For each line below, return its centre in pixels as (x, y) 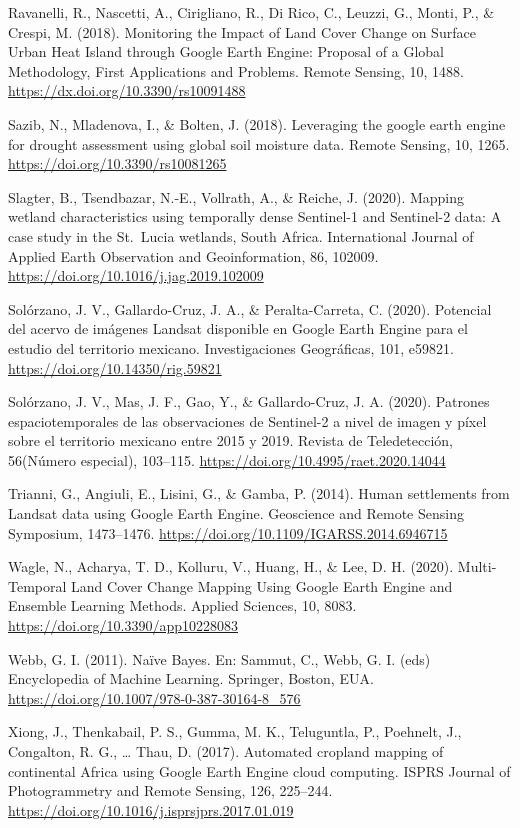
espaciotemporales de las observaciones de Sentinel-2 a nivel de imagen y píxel (247, 420)
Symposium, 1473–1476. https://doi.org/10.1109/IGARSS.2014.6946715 (228, 532)
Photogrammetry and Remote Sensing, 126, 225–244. (170, 790)
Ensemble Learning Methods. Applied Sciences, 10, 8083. (182, 605)
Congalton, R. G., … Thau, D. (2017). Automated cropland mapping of (226, 751)
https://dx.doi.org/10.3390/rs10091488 (127, 90)
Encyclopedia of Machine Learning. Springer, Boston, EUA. (191, 678)
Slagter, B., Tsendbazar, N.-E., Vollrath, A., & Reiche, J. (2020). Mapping (236, 196)
